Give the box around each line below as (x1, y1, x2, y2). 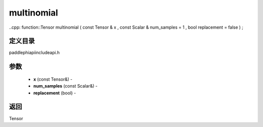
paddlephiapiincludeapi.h (9, 50, 60, 55)
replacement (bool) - (33, 90, 76, 96)
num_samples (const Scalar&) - (33, 83, 97, 89)
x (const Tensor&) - (33, 76, 73, 82)
